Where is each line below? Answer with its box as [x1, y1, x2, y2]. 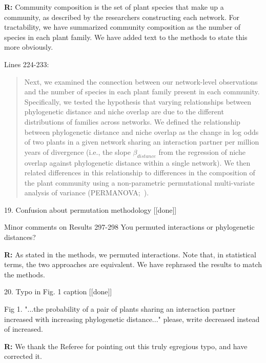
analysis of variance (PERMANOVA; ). [24, 187, 149, 198]
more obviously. [4, 42, 53, 52]
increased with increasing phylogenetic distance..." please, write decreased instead [4, 313, 260, 324]
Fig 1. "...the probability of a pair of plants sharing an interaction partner [4, 304, 236, 314]
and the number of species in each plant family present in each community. [24, 86, 260, 97]
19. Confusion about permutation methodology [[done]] [4, 204, 177, 215]
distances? [4, 232, 36, 243]
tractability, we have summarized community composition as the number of [4, 22, 241, 32]
